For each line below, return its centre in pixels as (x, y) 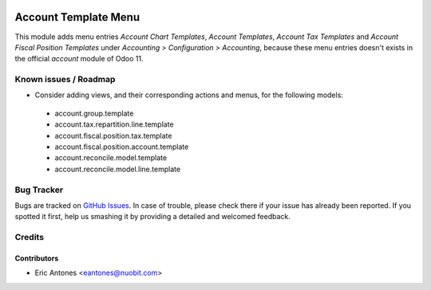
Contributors (37, 258)
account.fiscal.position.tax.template (113, 135)
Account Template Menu (77, 17)
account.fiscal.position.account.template (122, 147)
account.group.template (94, 113)
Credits (29, 237)
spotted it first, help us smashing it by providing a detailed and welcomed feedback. (152, 217)
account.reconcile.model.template (111, 158)
